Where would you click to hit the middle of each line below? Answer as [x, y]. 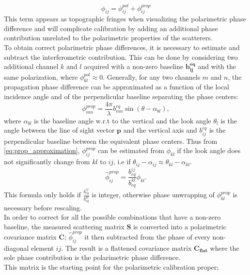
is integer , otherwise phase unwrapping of [153, 195]
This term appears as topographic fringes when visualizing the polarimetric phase [125, 19]
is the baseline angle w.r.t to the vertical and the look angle [123, 120]
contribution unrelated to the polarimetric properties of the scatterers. [108, 38]
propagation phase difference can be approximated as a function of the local [117, 87]
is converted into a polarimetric [180, 226]
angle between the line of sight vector [59, 130]
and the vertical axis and [160, 130]
